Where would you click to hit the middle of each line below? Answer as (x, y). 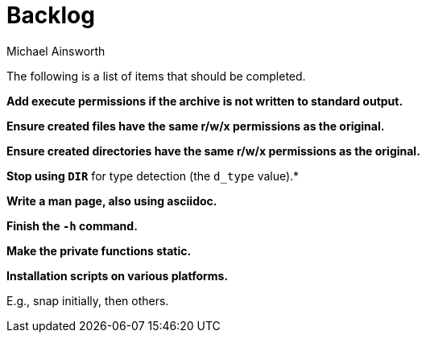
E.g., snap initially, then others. (88, 300)
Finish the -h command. (72, 225)
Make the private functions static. (99, 250)
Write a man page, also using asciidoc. (112, 201)
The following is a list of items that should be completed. (156, 76)
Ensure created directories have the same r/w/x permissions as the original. (213, 151)
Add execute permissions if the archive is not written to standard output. (205, 101)
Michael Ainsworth (56, 51)
